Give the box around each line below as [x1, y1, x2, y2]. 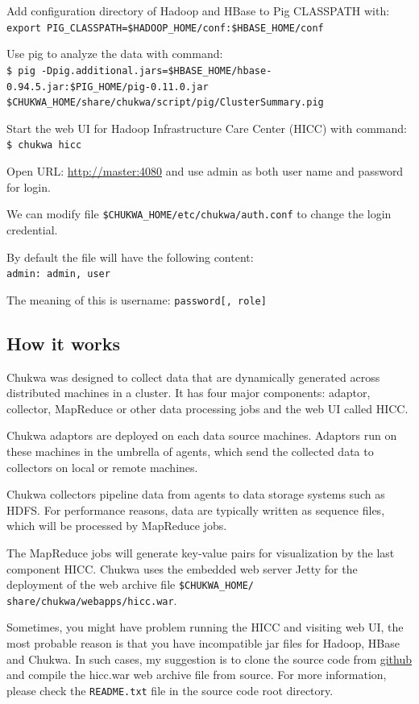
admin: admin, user [6, 268, 110, 280]
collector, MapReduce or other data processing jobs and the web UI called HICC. [6, 400, 409, 416]
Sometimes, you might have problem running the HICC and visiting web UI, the [6, 619, 404, 636]
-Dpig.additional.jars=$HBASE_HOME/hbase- [40, 64, 272, 77]
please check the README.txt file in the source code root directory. [6, 681, 334, 698]
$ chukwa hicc [6, 139, 82, 151]
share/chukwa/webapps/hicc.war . [6, 591, 177, 608]
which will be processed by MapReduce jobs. [6, 517, 227, 534]
